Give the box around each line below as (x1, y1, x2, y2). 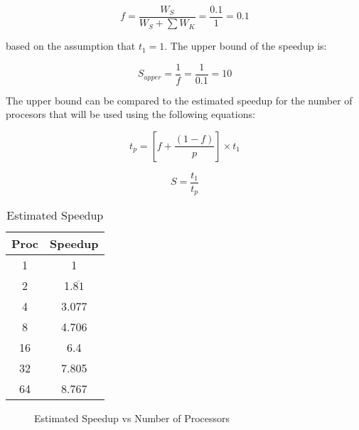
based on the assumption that (6, 38, 136, 53)
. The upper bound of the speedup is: (164, 38, 327, 53)
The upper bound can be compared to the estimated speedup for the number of (6, 92, 353, 107)
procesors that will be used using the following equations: (6, 107, 255, 122)
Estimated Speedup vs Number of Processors (34, 411, 230, 426)
